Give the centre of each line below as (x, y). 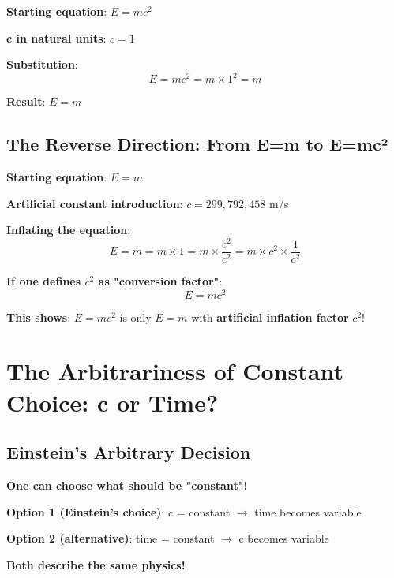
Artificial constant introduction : (95, 203)
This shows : (39, 317)
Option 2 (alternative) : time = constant (111, 538)
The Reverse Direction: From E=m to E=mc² (197, 144)
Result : (26, 101)
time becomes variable (308, 511)
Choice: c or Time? (113, 402)
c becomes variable (284, 538)
